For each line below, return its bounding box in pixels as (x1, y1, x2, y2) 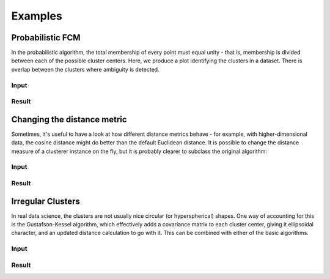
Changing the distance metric (11, 114, 128, 125)
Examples (11, 9, 62, 23)
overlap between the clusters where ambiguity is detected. (11, 65, 159, 73)
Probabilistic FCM (11, 32, 81, 43)
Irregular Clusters (11, 196, 81, 206)
